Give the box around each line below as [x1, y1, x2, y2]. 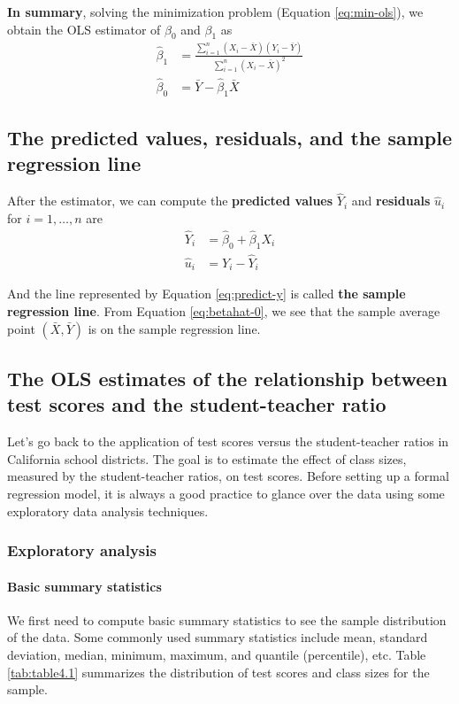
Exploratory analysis [7, 539, 157, 561]
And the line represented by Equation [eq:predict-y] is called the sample [7, 284, 406, 303]
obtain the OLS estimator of [7, 19, 161, 38]
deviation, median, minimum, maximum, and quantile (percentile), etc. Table [7, 645, 426, 663]
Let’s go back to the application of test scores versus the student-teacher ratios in [7, 432, 449, 451]
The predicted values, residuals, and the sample [7, 124, 453, 151]
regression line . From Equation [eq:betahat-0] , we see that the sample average [7, 302, 440, 320]
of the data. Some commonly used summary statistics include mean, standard [7, 628, 428, 646]
